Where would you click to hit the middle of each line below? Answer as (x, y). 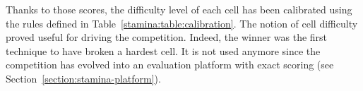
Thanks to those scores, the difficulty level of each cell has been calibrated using (179, 9)
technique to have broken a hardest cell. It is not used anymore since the (163, 50)
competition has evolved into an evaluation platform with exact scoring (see (170, 65)
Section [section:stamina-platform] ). (83, 78)
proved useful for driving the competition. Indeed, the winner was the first (167, 37)
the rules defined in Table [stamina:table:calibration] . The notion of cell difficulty (182, 23)
